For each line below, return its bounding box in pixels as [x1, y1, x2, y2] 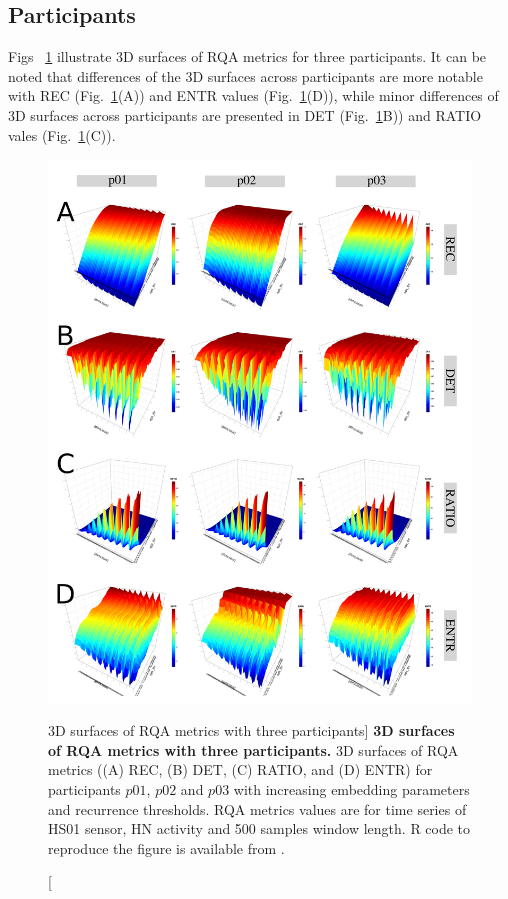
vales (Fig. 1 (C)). [8, 124, 116, 145]
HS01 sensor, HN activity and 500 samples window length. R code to [48, 818, 471, 839]
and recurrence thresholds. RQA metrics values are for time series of [48, 798, 467, 819]
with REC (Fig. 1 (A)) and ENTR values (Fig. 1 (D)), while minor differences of [8, 85, 499, 106]
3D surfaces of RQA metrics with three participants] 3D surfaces [48, 720, 455, 741]
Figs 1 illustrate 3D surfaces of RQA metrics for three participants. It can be [8, 46, 487, 67]
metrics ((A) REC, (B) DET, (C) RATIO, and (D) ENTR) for [48, 759, 433, 780]
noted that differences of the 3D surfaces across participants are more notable [8, 65, 483, 86]
